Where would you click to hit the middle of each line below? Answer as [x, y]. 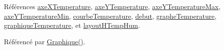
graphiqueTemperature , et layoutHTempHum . [72, 25]
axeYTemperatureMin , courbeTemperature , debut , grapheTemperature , [110, 16]
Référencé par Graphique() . [45, 41]
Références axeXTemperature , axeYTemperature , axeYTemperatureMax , [112, 6]
